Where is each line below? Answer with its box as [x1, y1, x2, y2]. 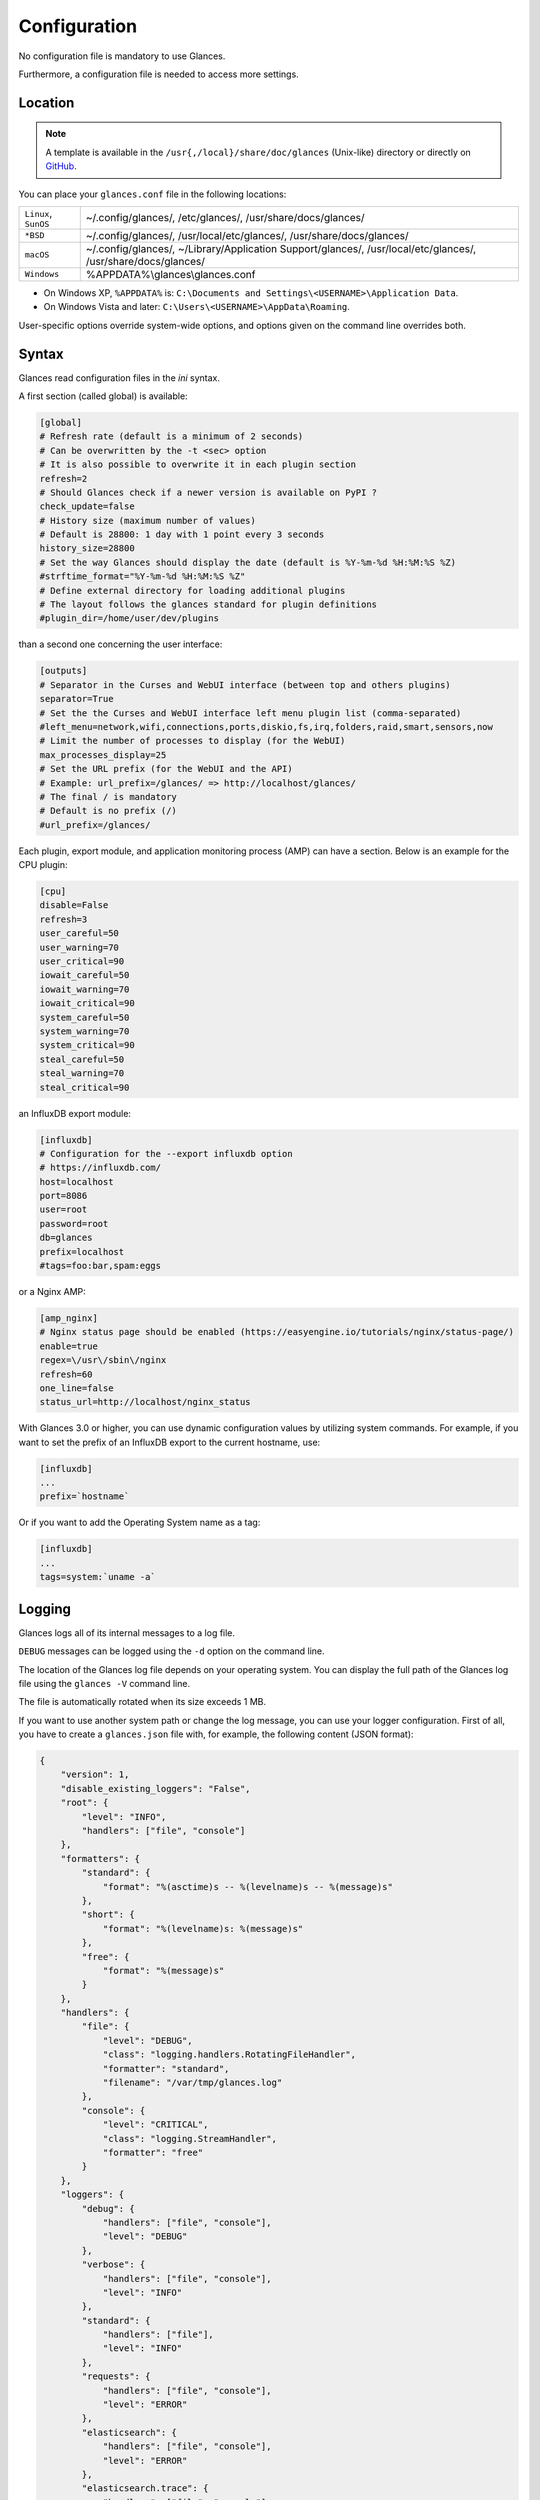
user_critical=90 [39, 956, 125, 967]
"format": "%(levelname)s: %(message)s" [102, 1923, 304, 1934]
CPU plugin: [18, 859, 69, 871]
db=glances [39, 1232, 93, 1244]
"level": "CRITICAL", [102, 2119, 209, 2130]
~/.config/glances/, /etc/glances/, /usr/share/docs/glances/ [85, 211, 365, 225]
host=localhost [39, 1176, 114, 1187]
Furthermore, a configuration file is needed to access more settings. [18, 68, 299, 80]
